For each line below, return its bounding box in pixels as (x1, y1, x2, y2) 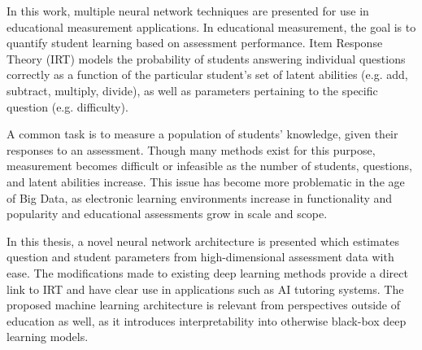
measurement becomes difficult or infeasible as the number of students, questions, (7, 157, 412, 174)
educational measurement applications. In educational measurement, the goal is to (7, 18, 416, 35)
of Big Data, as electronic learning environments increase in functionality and (7, 189, 393, 206)
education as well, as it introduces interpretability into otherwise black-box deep (7, 312, 407, 329)
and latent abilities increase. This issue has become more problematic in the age (7, 173, 405, 190)
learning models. (7, 328, 89, 345)
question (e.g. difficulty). (7, 98, 128, 115)
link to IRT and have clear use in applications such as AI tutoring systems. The (7, 280, 404, 297)
